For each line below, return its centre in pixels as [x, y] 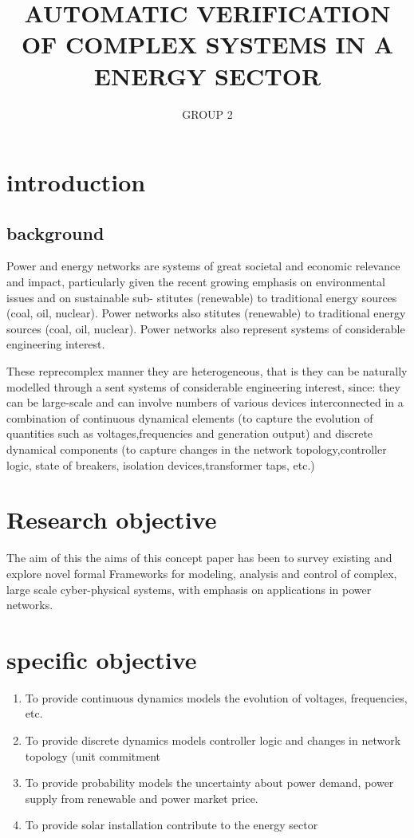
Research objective [112, 519]
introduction [76, 182]
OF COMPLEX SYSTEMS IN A [207, 44]
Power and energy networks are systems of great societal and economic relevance [203, 266]
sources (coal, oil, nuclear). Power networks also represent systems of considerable [206, 328]
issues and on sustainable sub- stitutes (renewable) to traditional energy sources [202, 297]
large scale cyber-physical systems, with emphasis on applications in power [189, 589]
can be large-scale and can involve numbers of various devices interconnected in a [205, 402]
